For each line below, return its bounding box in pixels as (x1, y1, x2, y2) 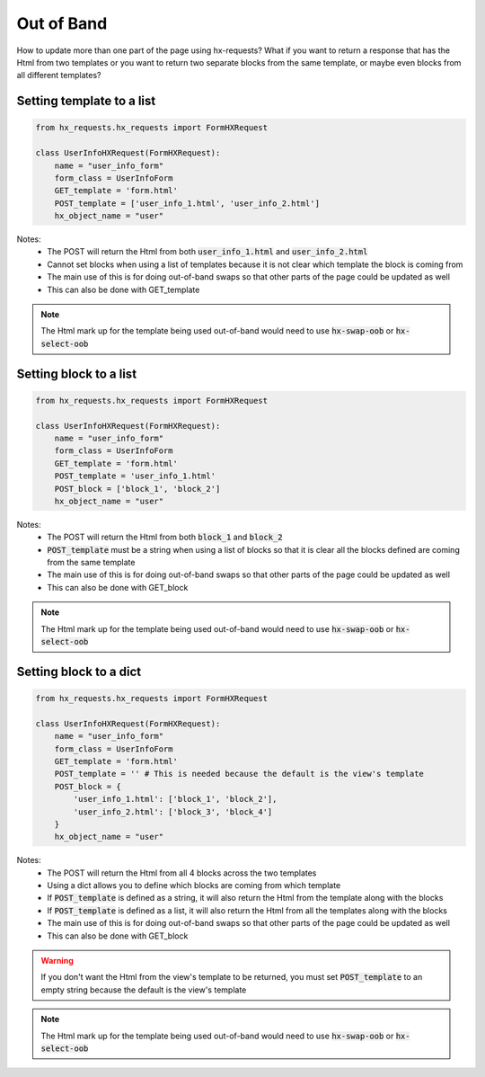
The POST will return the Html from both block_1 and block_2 (47, 531, 283, 543)
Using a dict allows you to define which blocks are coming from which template (47, 880, 341, 891)
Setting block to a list (16, 366, 137, 381)
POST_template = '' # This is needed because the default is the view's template (54, 769, 424, 779)
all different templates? (16, 70, 101, 81)
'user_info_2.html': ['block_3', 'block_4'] (73, 806, 273, 817)
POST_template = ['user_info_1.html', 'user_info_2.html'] (54, 198, 321, 209)
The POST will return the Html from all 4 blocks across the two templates (47, 868, 317, 878)
